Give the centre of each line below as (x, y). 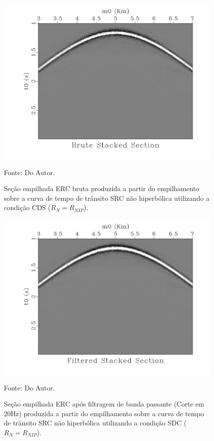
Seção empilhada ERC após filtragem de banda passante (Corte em (104, 404)
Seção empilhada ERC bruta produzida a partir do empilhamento (102, 188)
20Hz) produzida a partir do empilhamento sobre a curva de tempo (104, 413)
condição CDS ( (27, 207)
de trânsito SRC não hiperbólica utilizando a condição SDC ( (95, 423)
